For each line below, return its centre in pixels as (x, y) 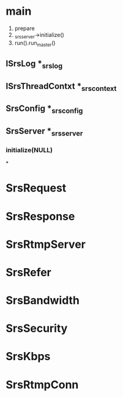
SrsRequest (36, 188)
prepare (24, 28)
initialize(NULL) (29, 150)
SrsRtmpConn (42, 384)
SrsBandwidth (43, 300)
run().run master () (35, 43)
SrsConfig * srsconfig (44, 109)
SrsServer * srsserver (44, 132)
